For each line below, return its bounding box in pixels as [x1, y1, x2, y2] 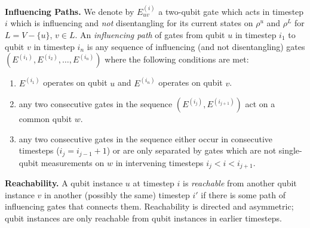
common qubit [19, 113, 72, 125]
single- [278, 144, 302, 157]
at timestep [133, 177, 174, 189]
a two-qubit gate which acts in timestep [158, 5, 304, 17]
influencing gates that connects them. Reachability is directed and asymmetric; [5, 200, 294, 213]
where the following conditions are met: [105, 53, 249, 65]
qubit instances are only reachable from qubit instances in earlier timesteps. [5, 212, 282, 224]
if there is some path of [201, 188, 286, 201]
